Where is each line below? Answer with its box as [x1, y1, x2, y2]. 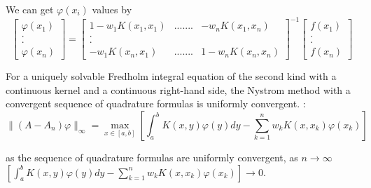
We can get [6, 2, 54, 16]
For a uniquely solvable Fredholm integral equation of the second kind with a [6, 69, 337, 83]
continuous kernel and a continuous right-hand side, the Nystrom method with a [6, 82, 351, 97]
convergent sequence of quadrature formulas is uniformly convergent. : [6, 96, 306, 111]
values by [92, 2, 132, 16]
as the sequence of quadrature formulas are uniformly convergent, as [6, 150, 298, 164]
